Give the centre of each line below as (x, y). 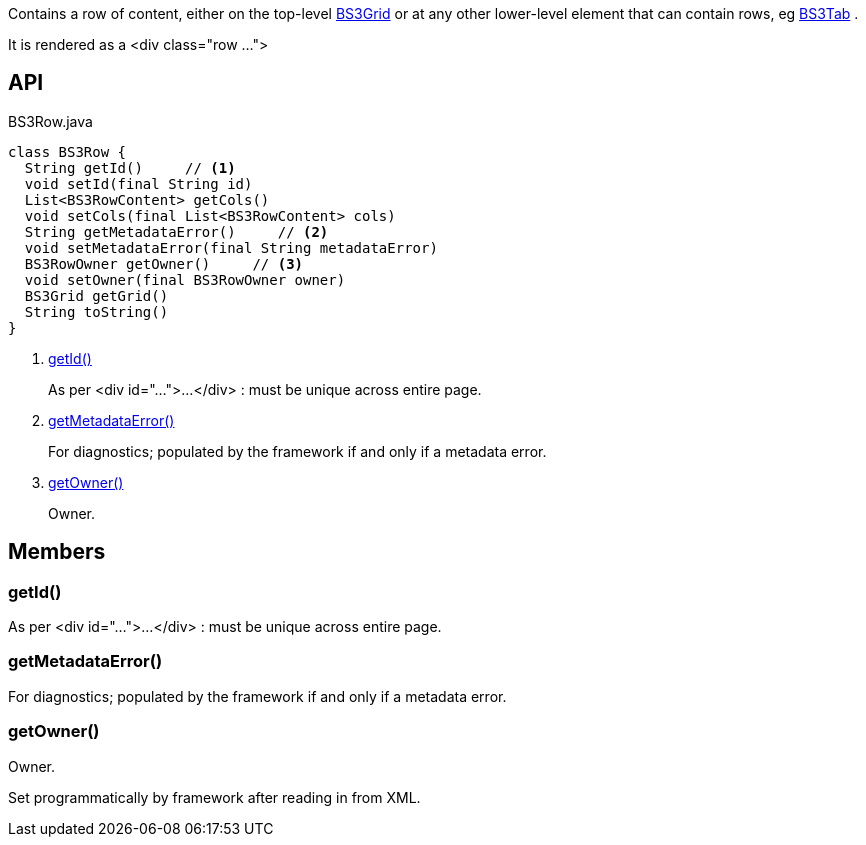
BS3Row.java (50, 121)
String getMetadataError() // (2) (176, 231)
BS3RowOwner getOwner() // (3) (164, 263)
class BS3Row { (67, 151)
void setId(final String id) (138, 183)
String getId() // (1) (130, 167)
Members (57, 552)
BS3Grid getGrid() (96, 295)
